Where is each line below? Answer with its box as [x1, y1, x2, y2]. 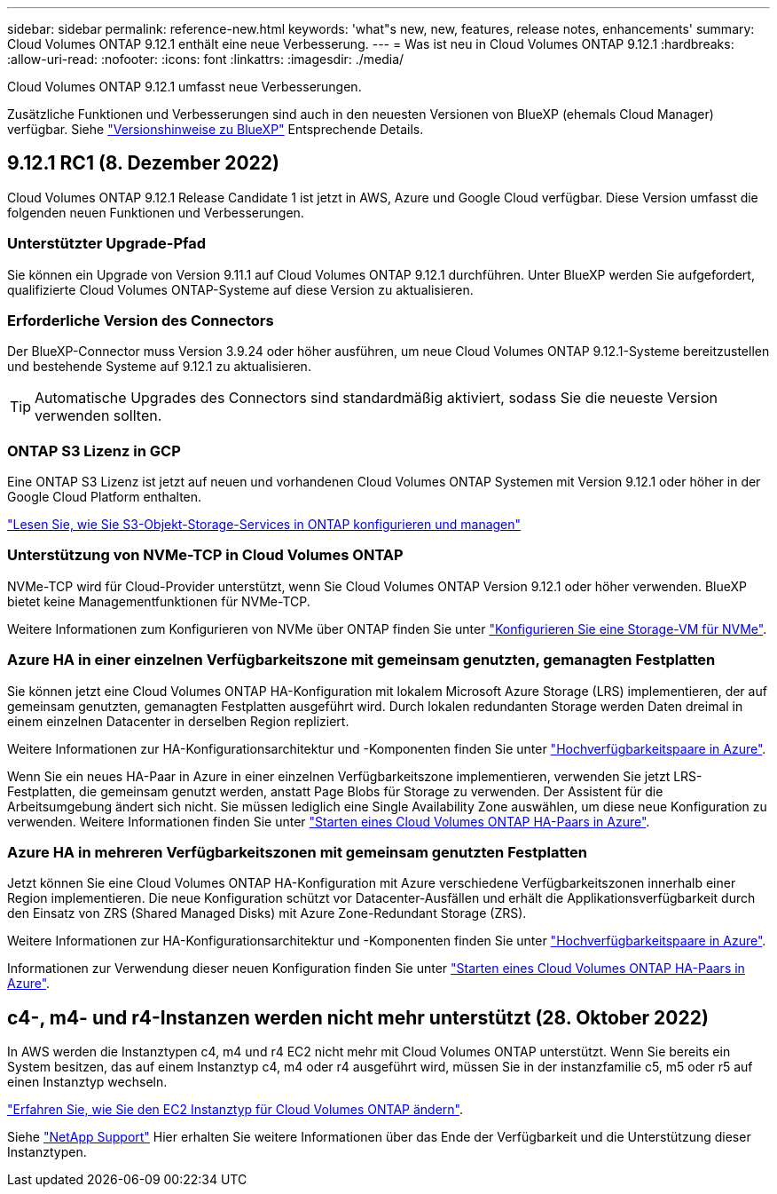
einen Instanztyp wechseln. [7, 1074, 168, 1090]
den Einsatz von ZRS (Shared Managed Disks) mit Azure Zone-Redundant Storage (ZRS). [7, 905, 527, 921]
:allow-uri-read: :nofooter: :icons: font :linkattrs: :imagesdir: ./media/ [7, 51, 404, 67]
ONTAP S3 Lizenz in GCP [7, 441, 181, 460]
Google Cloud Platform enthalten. [7, 489, 202, 505]
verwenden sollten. [35, 407, 162, 425]
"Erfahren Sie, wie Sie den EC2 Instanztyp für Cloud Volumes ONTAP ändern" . [7, 1102, 464, 1118]
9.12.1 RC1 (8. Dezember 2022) [7, 152, 279, 175]
